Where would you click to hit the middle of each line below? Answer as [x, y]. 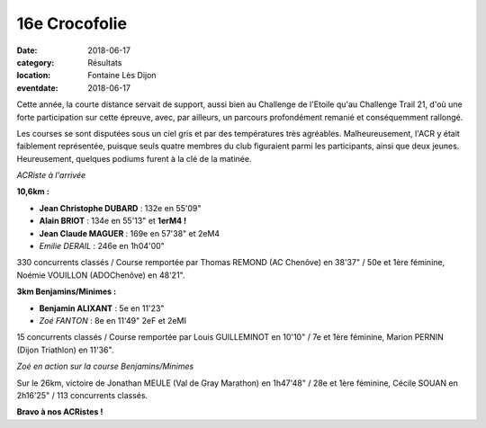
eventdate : [37, 88]
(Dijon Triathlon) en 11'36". [65, 350]
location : [34, 76]
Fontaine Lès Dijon [122, 76]
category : [36, 62]
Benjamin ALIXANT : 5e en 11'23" [102, 308]
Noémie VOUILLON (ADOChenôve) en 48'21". [101, 275]
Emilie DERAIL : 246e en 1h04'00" [102, 246]
